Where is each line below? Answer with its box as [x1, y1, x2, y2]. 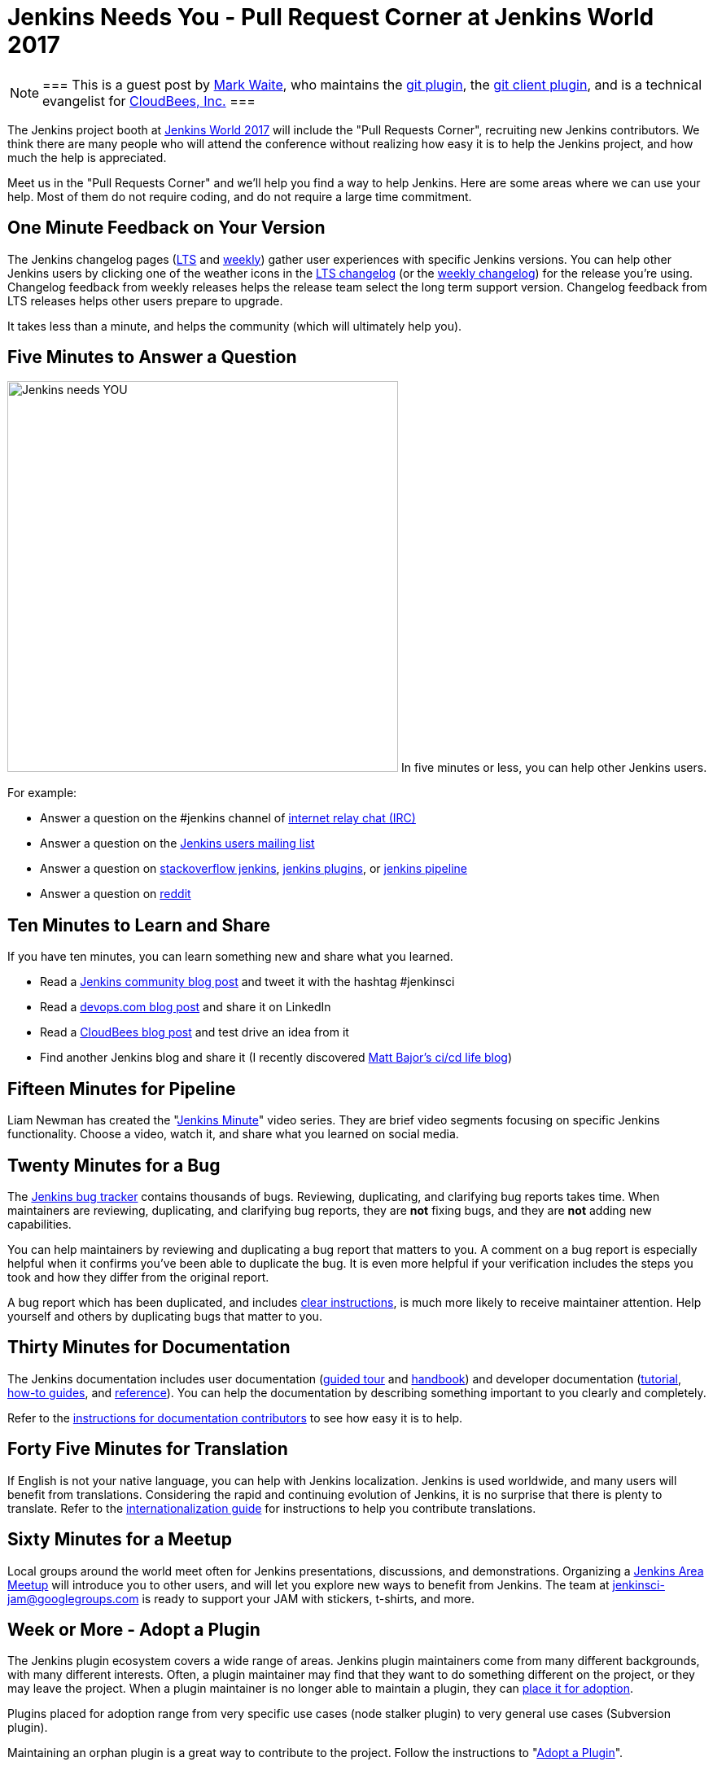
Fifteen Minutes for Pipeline [7, 1078, 236, 1099]
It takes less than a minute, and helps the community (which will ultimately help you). [7, 318, 462, 333]
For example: [7, 786, 77, 800]
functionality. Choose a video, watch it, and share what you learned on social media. [7, 1127, 459, 1142]
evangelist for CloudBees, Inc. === [42, 92, 256, 109]
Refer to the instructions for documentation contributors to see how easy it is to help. [7, 1410, 463, 1425]
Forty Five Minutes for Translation [7, 1439, 288, 1460]
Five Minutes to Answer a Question [7, 347, 297, 368]
